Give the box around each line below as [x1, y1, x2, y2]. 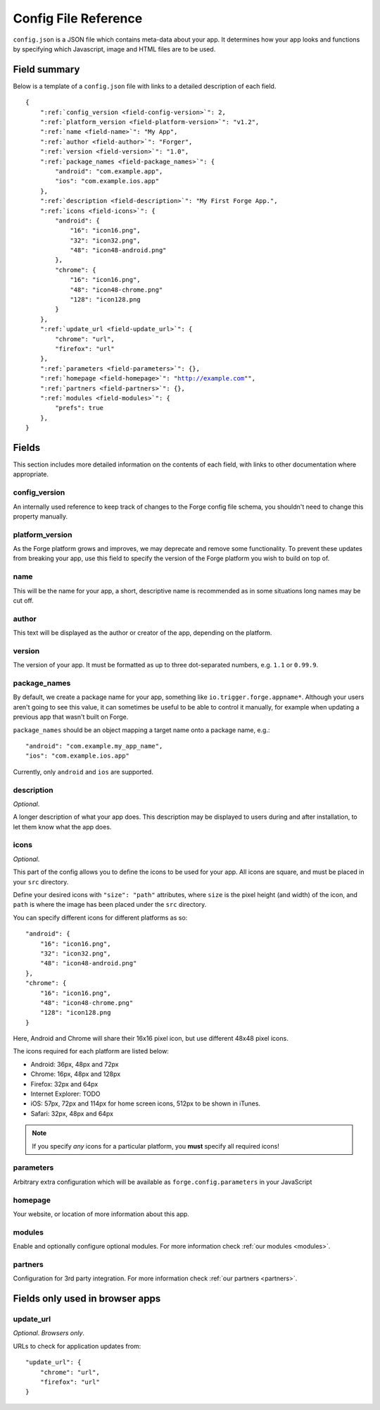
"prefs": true [55, 404, 104, 412]
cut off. [13, 596, 34, 605]
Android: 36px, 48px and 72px [30, 1060, 119, 1068]
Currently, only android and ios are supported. [13, 767, 154, 776]
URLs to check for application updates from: [13, 1342, 141, 1350]
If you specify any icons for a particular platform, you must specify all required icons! [32, 1142, 279, 1150]
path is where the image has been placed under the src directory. [13, 901, 207, 909]
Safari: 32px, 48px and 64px [30, 1109, 114, 1118]
